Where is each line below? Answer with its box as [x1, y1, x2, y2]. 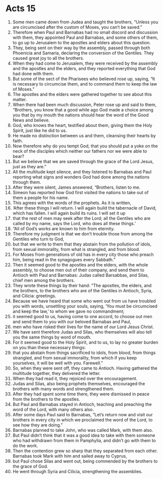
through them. [12, 179, 41, 185]
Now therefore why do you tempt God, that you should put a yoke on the [12, 143, 158, 149]
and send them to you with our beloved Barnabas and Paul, [12, 319, 131, 324]
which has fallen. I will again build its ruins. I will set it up [12, 210, 126, 216]
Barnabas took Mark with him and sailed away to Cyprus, [12, 453, 127, 459]
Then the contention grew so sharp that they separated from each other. [12, 448, 158, 454]
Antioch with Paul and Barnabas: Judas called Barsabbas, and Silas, [12, 272, 149, 278]
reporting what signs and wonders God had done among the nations [12, 174, 150, 180]
